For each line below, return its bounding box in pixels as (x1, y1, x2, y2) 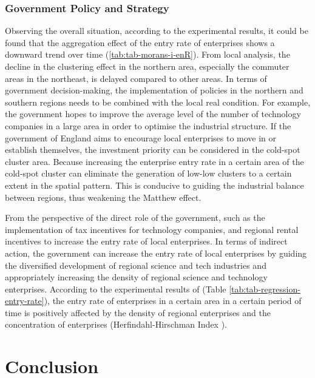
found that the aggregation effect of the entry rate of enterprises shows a (5, 36, 275, 49)
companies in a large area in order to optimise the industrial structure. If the (5, 119, 291, 132)
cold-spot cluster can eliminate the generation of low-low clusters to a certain (5, 167, 292, 180)
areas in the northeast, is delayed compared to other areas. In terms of (5, 72, 267, 84)
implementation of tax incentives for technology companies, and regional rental (5, 223, 299, 235)
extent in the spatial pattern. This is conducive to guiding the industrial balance (5, 178, 304, 191)
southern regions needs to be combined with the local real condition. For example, (5, 95, 311, 108)
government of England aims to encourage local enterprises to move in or (5, 131, 277, 144)
